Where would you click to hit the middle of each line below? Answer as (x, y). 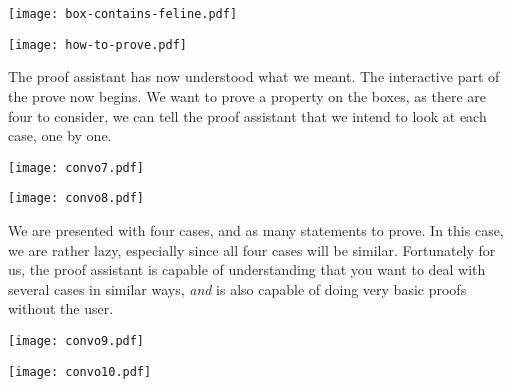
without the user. (61, 308)
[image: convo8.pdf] (76, 198)
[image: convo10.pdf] (80, 371)
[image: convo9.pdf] (76, 340)
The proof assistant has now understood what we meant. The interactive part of (254, 76)
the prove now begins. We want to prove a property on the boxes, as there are (247, 95)
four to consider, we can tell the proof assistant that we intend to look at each (247, 115)
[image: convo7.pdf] (76, 167)
